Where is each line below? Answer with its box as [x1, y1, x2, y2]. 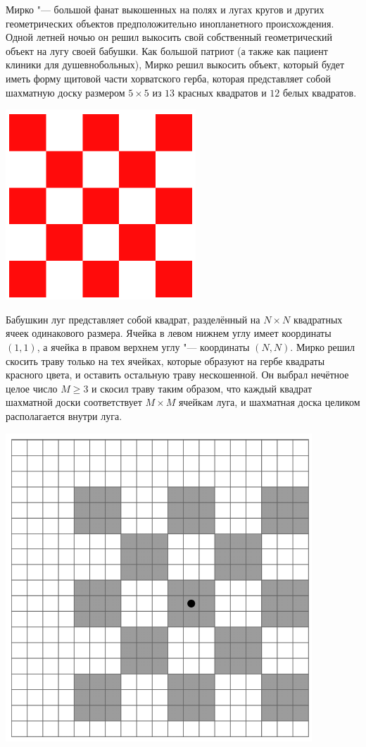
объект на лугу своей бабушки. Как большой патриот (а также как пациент [6, 43, 328, 58]
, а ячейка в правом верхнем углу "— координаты [37, 339, 250, 354]
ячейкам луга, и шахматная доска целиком [178, 395, 360, 409]
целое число [6, 381, 58, 395]
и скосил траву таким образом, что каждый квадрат [91, 381, 313, 395]
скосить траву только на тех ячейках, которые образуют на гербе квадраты [6, 353, 325, 368]
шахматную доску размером [6, 85, 125, 99]
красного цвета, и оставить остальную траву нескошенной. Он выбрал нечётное [6, 367, 349, 382]
